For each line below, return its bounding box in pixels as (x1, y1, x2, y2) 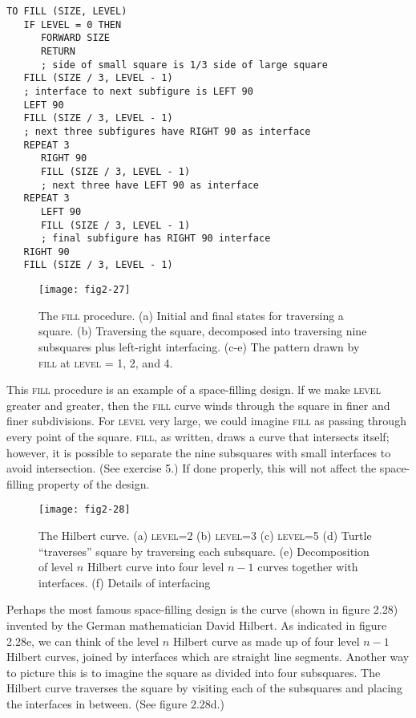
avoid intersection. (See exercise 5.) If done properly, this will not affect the (6, 460, 377, 477)
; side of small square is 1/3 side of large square (40, 59, 328, 71)
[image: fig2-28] (38, 504, 131, 516)
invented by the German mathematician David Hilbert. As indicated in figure (6, 616, 387, 633)
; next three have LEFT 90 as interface (40, 179, 259, 191)
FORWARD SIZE (40, 32, 110, 44)
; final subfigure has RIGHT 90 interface (40, 233, 271, 245)
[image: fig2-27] (38, 284, 131, 296)
